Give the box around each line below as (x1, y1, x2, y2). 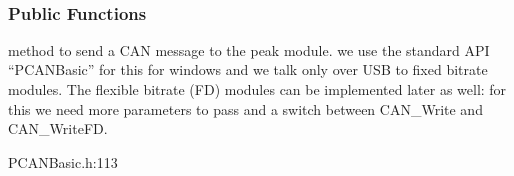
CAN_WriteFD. (8, 118, 108, 139)
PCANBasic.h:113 (8, 151, 118, 172)
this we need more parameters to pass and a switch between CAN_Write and (8, 98, 483, 119)
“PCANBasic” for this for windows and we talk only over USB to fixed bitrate (8, 59, 488, 80)
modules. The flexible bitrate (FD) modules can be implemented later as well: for (8, 79, 507, 99)
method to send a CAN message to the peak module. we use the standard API (8, 39, 490, 60)
